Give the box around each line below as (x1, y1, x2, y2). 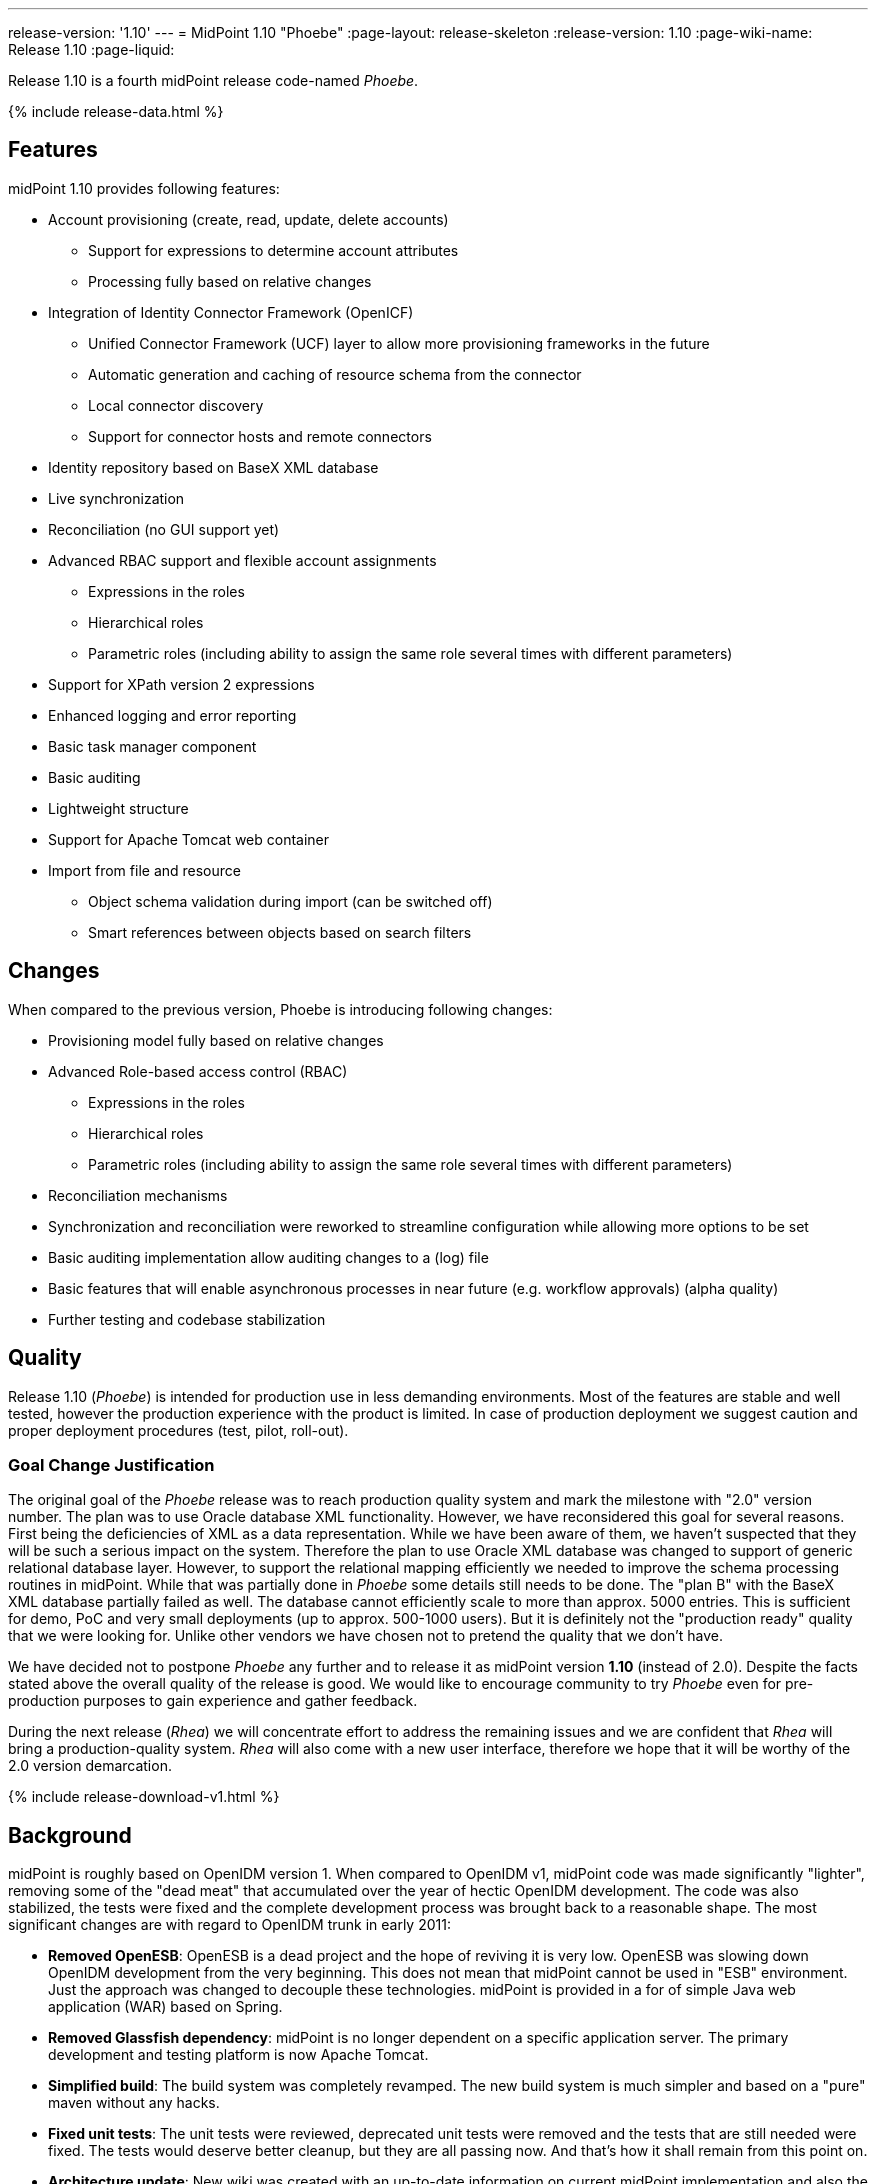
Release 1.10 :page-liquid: (8, 41, 175, 58)
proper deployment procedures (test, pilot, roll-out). (8, 1421, 349, 1439)
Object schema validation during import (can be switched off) (88, 892, 493, 910)
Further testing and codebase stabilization (48, 1310, 326, 1328)
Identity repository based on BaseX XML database (48, 458, 379, 476)
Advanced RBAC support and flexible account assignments (48, 551, 437, 569)
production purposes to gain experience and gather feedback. (8, 1692, 418, 1710)
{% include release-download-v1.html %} (8, 1788, 280, 1806)
